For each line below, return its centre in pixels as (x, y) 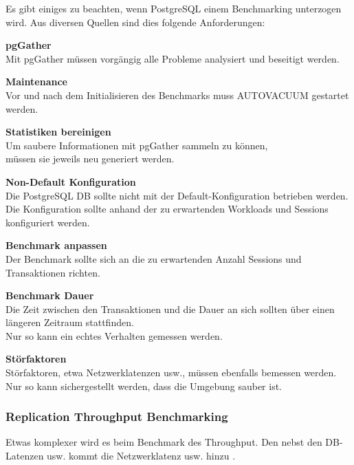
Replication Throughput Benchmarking (117, 417)
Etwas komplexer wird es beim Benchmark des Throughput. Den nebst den (164, 442)
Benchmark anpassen (56, 245)
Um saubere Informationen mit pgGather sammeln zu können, (137, 145)
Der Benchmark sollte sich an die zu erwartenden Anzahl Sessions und (154, 258)
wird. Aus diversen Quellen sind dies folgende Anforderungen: (135, 22)
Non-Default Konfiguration (71, 181)
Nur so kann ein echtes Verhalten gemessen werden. (114, 335)
